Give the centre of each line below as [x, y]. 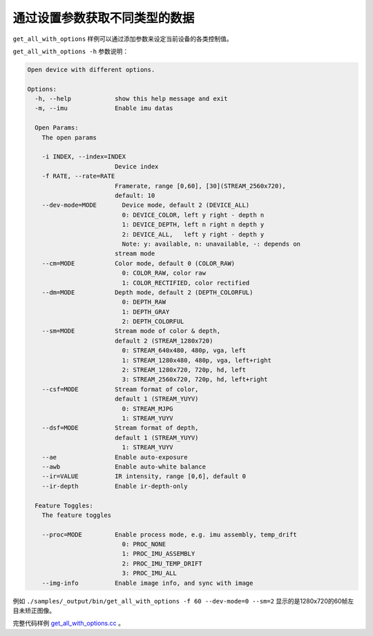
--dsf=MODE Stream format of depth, [120, 428]
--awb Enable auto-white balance [124, 466]
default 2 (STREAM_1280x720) [164, 340]
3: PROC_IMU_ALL [150, 573]
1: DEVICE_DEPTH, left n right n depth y [193, 225]
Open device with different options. [91, 70]
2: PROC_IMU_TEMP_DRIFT [162, 563]
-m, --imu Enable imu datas [104, 108]
